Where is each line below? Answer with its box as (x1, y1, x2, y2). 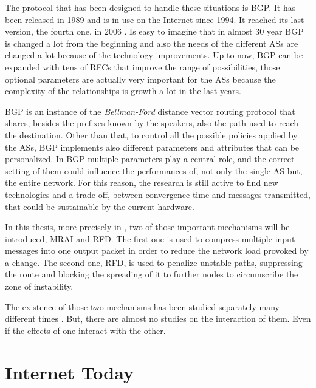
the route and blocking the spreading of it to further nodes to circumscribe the (5, 268, 298, 281)
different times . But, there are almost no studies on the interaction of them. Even (5, 312, 311, 325)
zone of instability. (5, 280, 74, 293)
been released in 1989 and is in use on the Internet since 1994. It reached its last (5, 13, 304, 26)
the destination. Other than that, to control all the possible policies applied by (5, 128, 298, 141)
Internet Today (5, 359, 134, 384)
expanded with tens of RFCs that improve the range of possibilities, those (5, 60, 280, 73)
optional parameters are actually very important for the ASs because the (5, 72, 276, 85)
